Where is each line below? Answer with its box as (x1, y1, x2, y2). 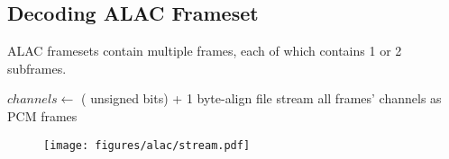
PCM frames (7, 106, 78, 125)
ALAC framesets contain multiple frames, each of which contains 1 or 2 (7, 41, 402, 60)
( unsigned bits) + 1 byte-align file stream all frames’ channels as (81, 89, 442, 108)
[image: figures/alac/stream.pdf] (43, 138, 251, 152)
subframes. (7, 58, 67, 77)
